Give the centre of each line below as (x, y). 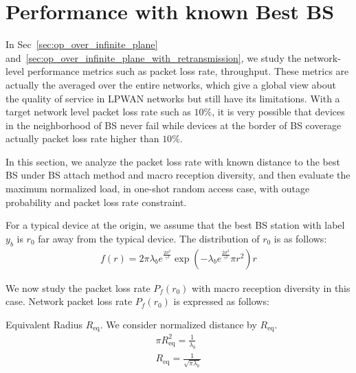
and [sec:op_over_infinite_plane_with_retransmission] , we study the (153, 57)
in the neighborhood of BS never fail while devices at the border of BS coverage (174, 125)
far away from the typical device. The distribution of (149, 238)
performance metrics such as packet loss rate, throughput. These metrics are (188, 71)
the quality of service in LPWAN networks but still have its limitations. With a (173, 98)
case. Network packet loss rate (69, 301)
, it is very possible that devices (278, 112)
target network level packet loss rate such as (98, 112)
